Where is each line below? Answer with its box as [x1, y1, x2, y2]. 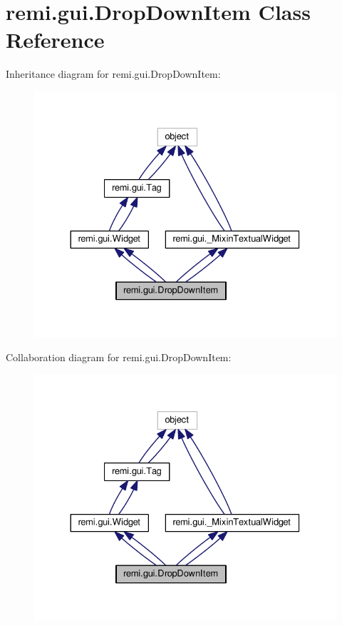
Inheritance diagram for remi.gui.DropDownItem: [6, 66, 221, 81]
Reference [6, 25, 105, 54]
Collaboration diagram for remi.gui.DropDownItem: [6, 350, 232, 364]
